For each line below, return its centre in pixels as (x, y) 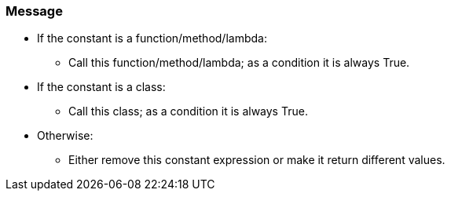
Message (34, 11)
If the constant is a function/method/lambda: (152, 38)
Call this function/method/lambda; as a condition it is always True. (239, 63)
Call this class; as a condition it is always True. (188, 111)
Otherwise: (65, 136)
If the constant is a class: (101, 87)
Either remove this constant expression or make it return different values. (257, 160)
